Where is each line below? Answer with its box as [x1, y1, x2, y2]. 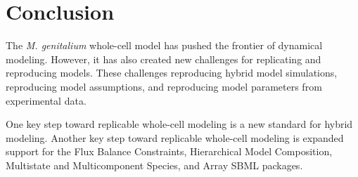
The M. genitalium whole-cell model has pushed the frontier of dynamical [6, 38, 323, 53]
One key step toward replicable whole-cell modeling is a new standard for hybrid [6, 117, 353, 131]
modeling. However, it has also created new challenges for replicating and [6, 51, 321, 66]
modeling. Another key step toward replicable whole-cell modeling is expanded [6, 130, 344, 145]
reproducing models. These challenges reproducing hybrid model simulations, [6, 65, 338, 80]
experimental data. [6, 93, 87, 107]
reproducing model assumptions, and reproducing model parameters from [6, 79, 322, 93]
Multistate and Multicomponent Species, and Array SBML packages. [6, 157, 303, 172]
